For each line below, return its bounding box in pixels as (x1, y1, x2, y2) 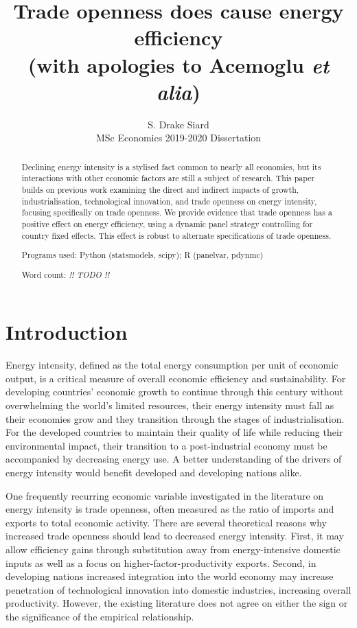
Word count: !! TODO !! (21, 268, 110, 280)
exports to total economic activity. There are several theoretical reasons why (5, 515, 327, 529)
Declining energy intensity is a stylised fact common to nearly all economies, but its (21, 161, 321, 172)
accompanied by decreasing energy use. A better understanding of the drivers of (5, 452, 342, 466)
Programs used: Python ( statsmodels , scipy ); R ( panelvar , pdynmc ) (21, 249, 264, 261)
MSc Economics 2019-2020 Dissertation (95, 130, 262, 145)
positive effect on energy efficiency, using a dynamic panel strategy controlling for (21, 218, 313, 229)
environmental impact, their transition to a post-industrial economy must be (5, 438, 327, 452)
